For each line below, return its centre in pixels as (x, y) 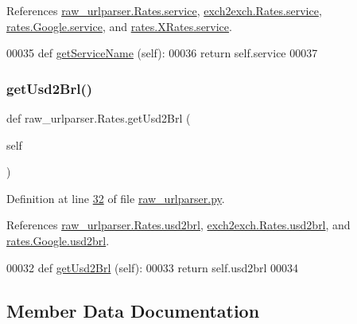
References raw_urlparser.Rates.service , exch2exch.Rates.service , (164, 10)
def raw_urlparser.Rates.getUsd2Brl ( (99, 118)
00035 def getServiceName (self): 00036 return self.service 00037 (162, 53)
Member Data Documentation (133, 310)
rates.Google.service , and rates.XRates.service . (119, 26)
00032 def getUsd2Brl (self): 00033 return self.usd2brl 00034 (153, 267)
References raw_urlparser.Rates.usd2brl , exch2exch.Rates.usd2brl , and (178, 225)
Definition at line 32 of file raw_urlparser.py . (116, 198)
